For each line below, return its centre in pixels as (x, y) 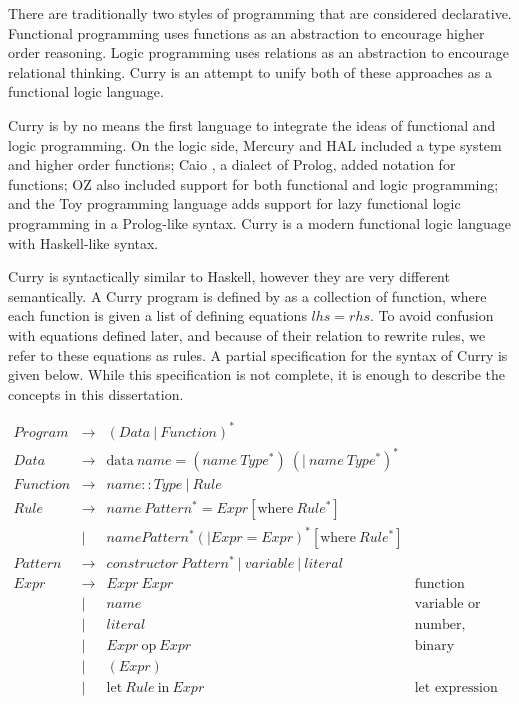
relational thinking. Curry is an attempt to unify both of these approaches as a (250, 71)
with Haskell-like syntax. (83, 242)
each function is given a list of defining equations (157, 315)
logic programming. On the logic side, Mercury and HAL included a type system (255, 144)
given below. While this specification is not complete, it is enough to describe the (257, 374)
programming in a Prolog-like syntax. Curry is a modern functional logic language (260, 222)
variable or (447, 604)
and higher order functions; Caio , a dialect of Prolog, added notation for (232, 164)
